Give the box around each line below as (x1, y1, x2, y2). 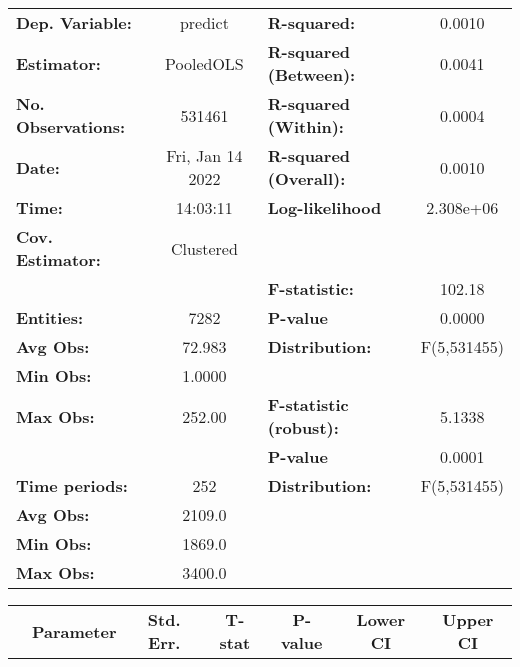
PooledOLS (165, 51, 244, 75)
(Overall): (267, 167, 346, 190)
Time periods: (16, 474, 128, 497)
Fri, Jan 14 (166, 144, 243, 167)
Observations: (16, 115, 126, 138)
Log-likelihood (267, 196, 382, 219)
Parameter (32, 619, 117, 643)
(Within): (267, 115, 344, 138)
